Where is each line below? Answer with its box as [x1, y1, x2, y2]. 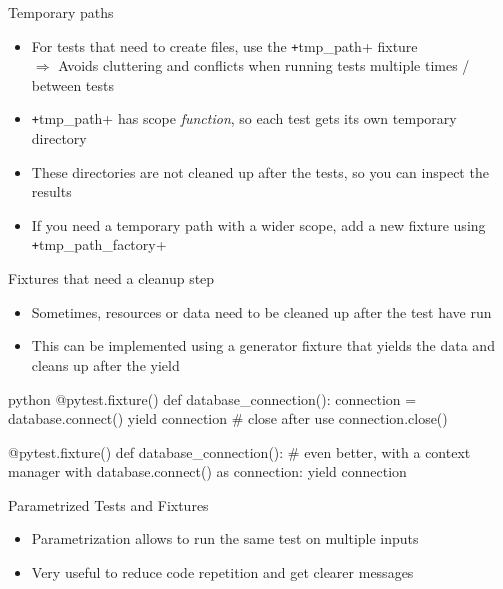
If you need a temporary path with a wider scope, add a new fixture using [31, 214, 486, 235]
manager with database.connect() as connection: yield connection [8, 461, 407, 482]
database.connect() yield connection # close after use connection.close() [8, 408, 448, 429]
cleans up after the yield [31, 354, 180, 375]
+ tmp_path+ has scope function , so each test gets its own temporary [31, 108, 457, 129]
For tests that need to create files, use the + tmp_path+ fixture [31, 35, 418, 56]
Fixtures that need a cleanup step [8, 268, 215, 289]
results [31, 181, 72, 202]
